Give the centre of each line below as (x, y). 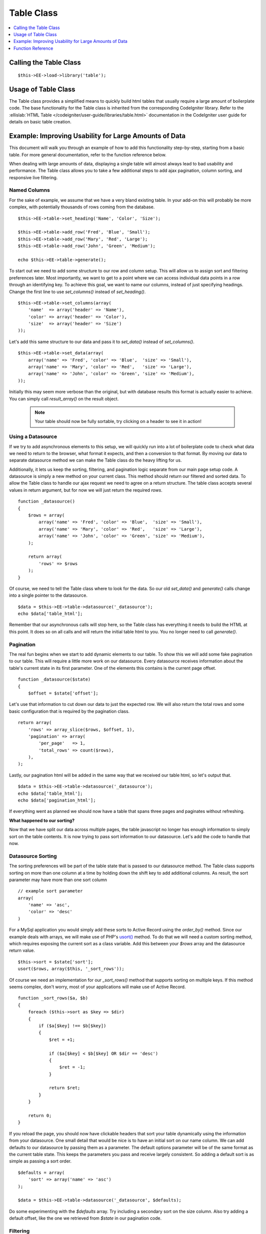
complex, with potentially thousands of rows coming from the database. (82, 207)
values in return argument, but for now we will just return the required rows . (86, 490)
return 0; (40, 1116)
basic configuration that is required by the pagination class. (69, 711)
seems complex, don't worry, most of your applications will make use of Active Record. (98, 987)
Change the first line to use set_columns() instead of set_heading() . (77, 292)
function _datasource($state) (54, 679)
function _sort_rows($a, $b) (53, 998)
